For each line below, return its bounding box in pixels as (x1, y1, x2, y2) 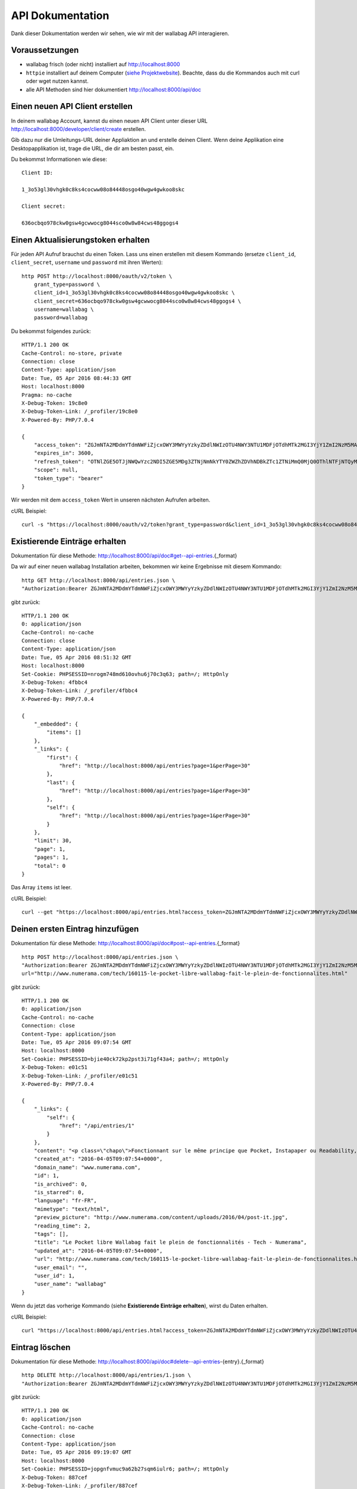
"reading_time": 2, (33, 1222, 91, 1229)
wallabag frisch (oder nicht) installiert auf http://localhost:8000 (26, 61, 180, 68)
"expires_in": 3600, (33, 450, 94, 457)
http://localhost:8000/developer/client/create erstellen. (11, 125, 146, 132)
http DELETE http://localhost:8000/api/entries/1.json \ (21, 1372, 192, 1379)
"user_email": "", (33, 1264, 88, 1271)
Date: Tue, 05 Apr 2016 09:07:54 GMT (21, 1039, 132, 1046)
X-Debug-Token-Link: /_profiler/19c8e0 (21, 408, 138, 415)
